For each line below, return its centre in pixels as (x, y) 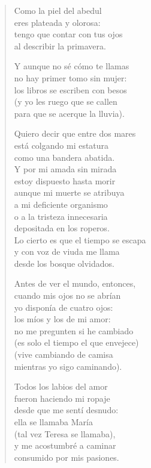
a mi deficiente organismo (61, 204)
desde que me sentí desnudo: (66, 410)
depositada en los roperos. (62, 228)
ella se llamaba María (53, 422)
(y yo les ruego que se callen (66, 101)
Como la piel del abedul (58, 10)
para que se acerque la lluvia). (69, 113)
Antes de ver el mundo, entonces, (75, 283)
